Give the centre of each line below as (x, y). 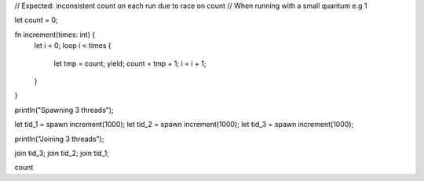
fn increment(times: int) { (55, 34)
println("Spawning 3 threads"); (64, 110)
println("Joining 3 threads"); (59, 139)
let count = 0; (36, 20)
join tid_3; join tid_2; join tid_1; (62, 153)
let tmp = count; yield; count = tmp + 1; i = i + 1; (130, 63)
